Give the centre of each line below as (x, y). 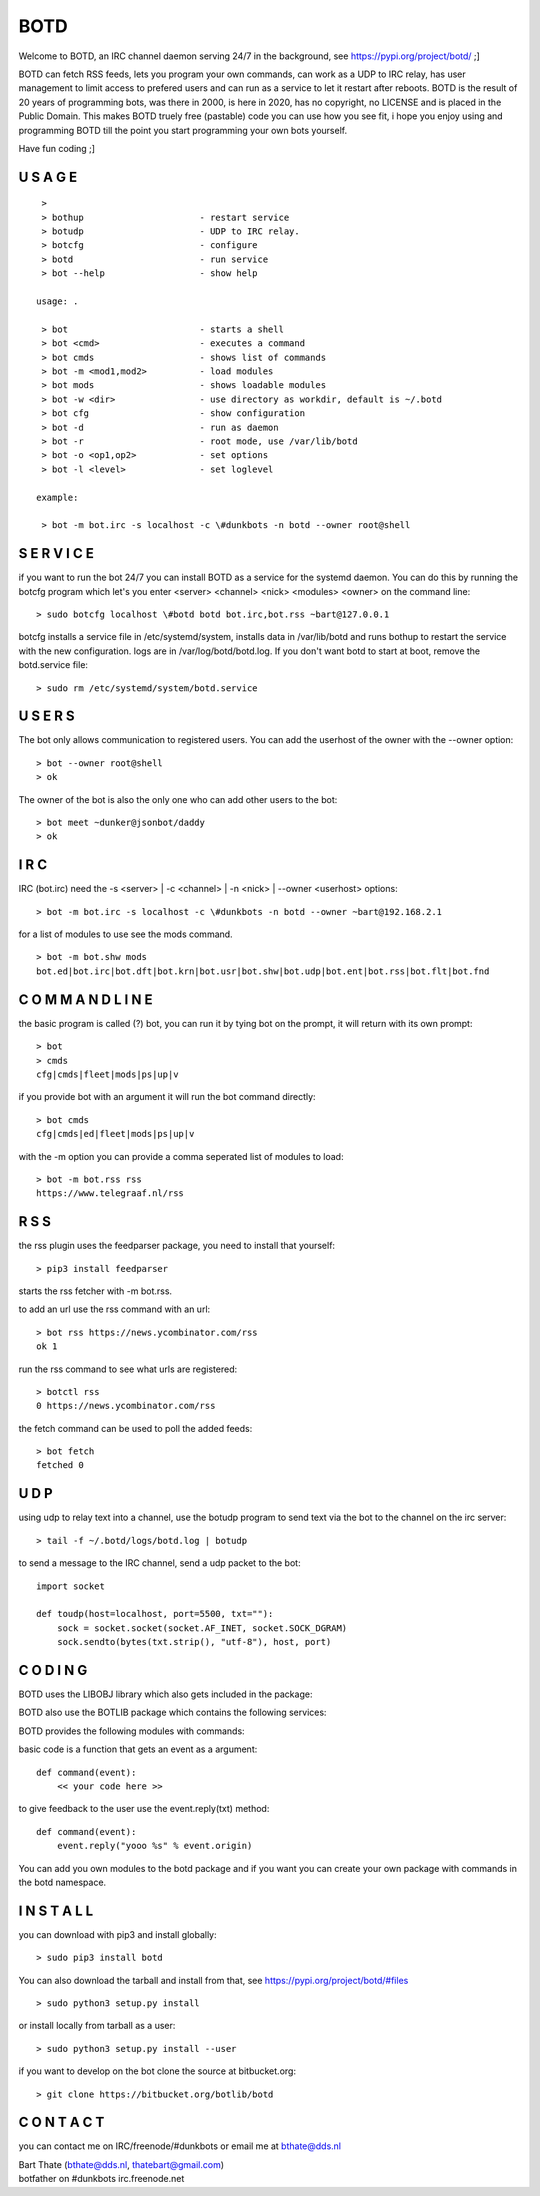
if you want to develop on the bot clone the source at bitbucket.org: (157, 2071)
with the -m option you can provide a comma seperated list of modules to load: (181, 1156)
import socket (70, 1586)
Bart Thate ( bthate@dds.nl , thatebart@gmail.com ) (121, 2164)
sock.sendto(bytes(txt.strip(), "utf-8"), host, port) (194, 1642)
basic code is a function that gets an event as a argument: (138, 1749)
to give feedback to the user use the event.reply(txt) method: (144, 1809)
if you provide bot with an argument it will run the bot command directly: (167, 1097)
